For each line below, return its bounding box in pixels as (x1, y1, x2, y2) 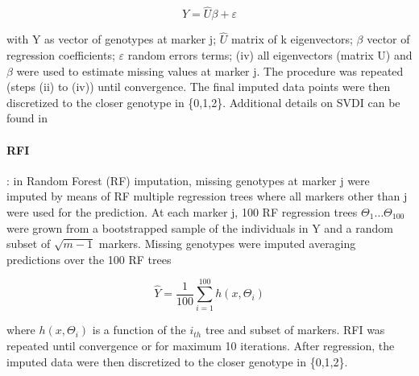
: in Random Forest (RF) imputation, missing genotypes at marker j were (6, 171, 370, 188)
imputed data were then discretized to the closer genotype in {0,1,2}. (6, 353, 348, 370)
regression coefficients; (6, 47, 115, 64)
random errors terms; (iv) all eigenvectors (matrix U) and (127, 47, 413, 64)
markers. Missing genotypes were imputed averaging (98, 235, 356, 252)
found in (6, 109, 48, 126)
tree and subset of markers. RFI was (205, 321, 385, 338)
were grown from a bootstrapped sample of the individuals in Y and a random (6, 219, 393, 236)
